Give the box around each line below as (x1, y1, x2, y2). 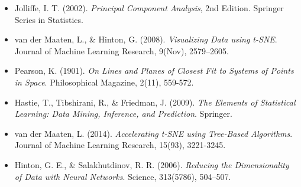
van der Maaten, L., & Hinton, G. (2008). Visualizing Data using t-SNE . (14, 33, 277, 45)
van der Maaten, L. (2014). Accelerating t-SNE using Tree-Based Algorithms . (14, 127, 293, 139)
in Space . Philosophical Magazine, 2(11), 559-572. (14, 76, 194, 88)
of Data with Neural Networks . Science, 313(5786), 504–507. (14, 170, 231, 182)
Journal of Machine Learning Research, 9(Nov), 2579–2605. (14, 44, 229, 57)
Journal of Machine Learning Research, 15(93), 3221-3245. (14, 139, 226, 151)
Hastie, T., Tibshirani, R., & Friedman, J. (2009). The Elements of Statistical (14, 96, 296, 108)
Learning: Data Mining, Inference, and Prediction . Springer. (14, 107, 232, 120)
